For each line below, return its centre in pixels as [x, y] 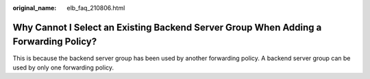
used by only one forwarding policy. [63, 67]
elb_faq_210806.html [96, 8]
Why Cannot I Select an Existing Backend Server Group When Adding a [167, 27]
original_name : [35, 8]
